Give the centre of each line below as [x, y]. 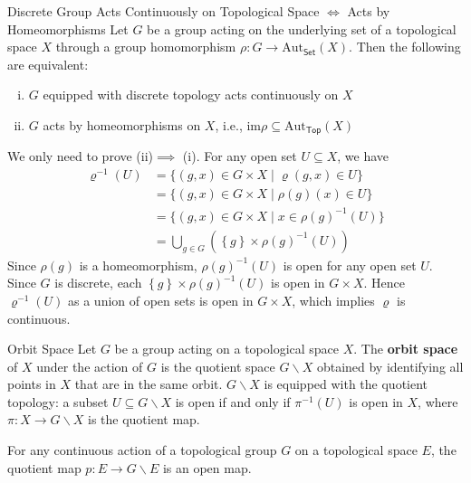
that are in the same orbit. [149, 384]
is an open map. [207, 467]
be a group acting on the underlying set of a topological [302, 28]
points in [32, 384]
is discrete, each [98, 283]
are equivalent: [48, 64]
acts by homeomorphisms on [122, 124]
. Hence [384, 283]
